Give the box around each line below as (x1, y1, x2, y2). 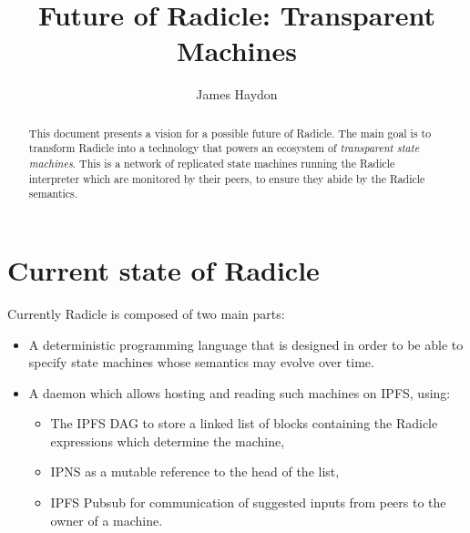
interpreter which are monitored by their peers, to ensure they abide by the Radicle (28, 170, 425, 186)
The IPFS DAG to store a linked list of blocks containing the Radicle (50, 414, 438, 433)
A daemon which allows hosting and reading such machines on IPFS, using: (28, 383, 451, 402)
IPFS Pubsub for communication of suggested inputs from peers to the (50, 493, 446, 512)
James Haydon (196, 85, 278, 104)
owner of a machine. (50, 510, 163, 529)
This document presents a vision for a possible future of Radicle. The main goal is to (28, 125, 432, 140)
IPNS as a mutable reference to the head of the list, (50, 462, 340, 481)
